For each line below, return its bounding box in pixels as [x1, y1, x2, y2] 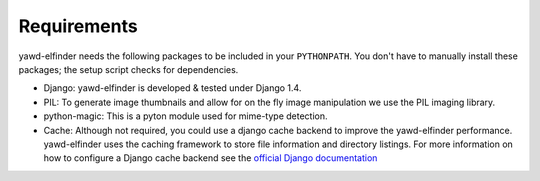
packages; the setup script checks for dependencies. [18, 63, 239, 75]
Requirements [18, 15, 139, 37]
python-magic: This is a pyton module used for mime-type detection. [43, 110, 329, 122]
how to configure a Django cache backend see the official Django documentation [43, 152, 378, 164]
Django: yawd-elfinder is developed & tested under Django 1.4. [43, 82, 302, 94]
